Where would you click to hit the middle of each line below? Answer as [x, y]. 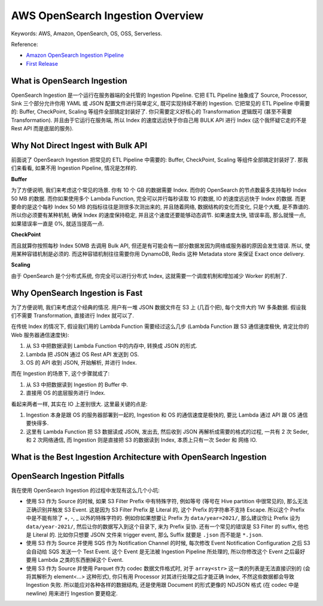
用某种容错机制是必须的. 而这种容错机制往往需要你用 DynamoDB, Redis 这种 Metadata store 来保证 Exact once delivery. [158, 254]
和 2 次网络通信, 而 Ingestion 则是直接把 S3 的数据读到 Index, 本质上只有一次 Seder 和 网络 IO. [141, 440]
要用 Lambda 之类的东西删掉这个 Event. [75, 560]
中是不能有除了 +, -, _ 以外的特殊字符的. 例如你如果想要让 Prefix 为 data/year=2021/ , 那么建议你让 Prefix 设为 [163, 518]
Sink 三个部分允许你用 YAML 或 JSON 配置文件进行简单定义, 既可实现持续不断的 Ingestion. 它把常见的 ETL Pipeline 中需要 [161, 103]
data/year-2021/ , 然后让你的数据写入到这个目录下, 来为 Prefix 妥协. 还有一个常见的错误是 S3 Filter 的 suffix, [161, 527]
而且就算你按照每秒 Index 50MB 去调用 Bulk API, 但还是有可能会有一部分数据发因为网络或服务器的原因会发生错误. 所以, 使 [161, 246]
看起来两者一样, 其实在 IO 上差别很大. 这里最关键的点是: [79, 404]
